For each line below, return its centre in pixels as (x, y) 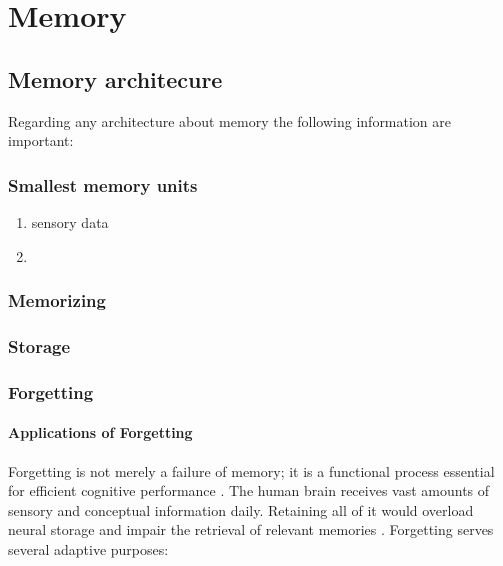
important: (41, 140)
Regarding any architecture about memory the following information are (230, 120)
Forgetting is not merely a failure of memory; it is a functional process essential (251, 470)
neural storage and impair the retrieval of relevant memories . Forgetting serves (251, 529)
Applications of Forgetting (100, 432)
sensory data (70, 221)
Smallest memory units (103, 184)
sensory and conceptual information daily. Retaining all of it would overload (241, 509)
